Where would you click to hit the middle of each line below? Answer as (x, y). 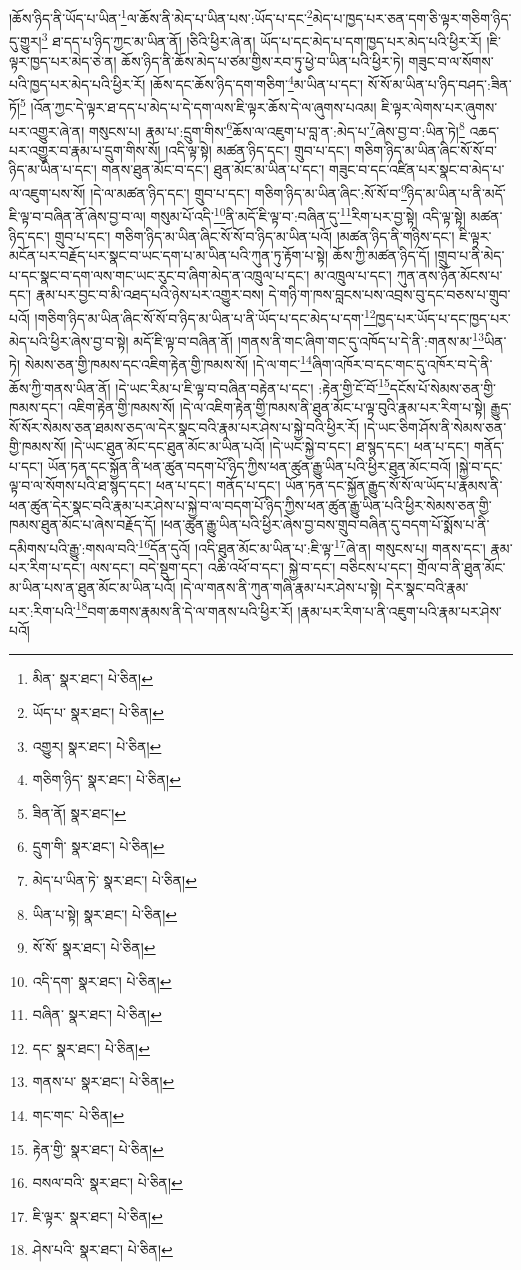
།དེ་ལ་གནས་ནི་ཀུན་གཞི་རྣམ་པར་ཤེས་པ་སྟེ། (281, 586)
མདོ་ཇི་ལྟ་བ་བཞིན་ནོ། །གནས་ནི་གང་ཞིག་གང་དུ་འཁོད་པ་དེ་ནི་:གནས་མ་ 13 (308, 339)
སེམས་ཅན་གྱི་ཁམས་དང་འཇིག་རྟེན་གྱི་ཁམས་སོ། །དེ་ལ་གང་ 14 (168, 363)
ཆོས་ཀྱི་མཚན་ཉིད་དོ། (381, 255)
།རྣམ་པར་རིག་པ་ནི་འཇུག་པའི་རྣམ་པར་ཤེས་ (399, 610)
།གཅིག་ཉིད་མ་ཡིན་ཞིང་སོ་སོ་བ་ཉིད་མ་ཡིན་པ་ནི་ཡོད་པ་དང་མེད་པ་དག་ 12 (205, 316)
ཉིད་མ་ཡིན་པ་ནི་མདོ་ (456, 192)
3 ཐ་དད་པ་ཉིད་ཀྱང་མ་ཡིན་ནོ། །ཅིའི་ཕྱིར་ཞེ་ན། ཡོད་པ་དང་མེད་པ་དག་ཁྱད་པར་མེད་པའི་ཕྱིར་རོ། (261, 39)
